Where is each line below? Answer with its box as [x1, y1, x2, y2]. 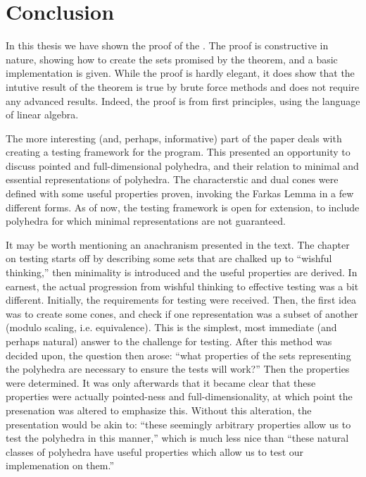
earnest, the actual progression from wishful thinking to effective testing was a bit [6, 278, 359, 293]
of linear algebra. [6, 107, 79, 122]
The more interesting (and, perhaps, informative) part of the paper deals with [6, 130, 342, 145]
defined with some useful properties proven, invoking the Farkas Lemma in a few [6, 186, 354, 201]
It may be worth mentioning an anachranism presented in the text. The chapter [6, 237, 350, 252]
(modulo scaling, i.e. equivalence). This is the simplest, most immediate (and [6, 320, 337, 335]
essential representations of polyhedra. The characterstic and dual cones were [6, 172, 339, 187]
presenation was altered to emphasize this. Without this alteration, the [6, 402, 312, 417]
